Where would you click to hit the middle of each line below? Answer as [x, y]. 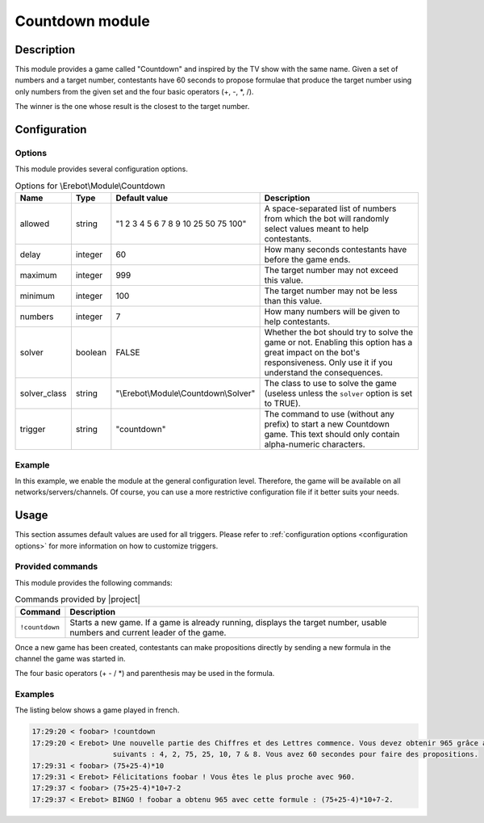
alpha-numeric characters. [315, 444]
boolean [91, 353]
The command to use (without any [329, 414]
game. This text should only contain [332, 435]
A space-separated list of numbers [330, 208]
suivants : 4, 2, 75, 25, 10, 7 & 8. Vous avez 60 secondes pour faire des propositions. [296, 754]
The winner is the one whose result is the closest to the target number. [132, 107]
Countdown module [83, 21]
